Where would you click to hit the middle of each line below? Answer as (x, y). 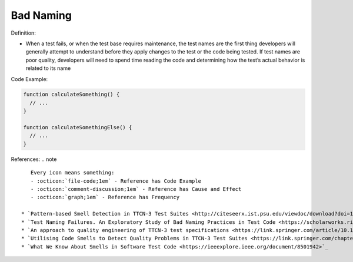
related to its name (48, 68)
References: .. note (34, 159)
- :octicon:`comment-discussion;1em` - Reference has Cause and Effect (136, 189)
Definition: (24, 33)
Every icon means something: (72, 173)
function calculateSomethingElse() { (78, 127)
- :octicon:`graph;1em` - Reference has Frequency (105, 197)
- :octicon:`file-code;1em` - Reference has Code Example (116, 181)
